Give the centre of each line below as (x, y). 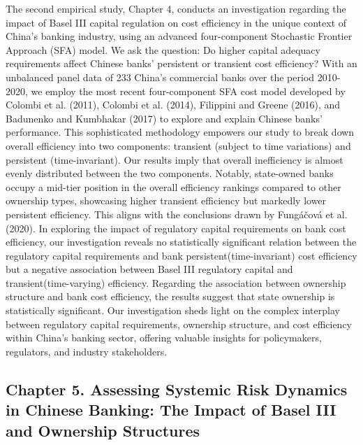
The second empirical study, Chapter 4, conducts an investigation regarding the (176, 8)
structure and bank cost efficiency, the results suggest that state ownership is (170, 296)
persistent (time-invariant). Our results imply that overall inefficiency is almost (175, 159)
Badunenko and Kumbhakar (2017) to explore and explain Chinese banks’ (164, 118)
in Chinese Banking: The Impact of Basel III (171, 410)
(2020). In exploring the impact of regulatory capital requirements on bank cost (176, 228)
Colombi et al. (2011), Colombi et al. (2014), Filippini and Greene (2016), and (173, 105)
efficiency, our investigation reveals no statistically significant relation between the (181, 242)
